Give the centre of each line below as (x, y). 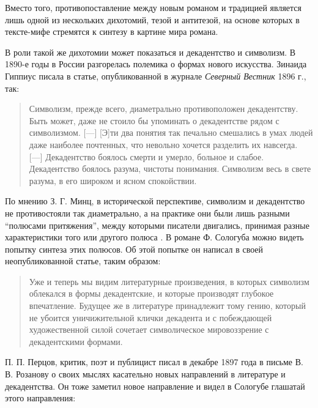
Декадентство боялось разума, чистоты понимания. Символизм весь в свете (170, 169)
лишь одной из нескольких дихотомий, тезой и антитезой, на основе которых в (152, 19)
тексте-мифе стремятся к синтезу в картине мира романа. (112, 32)
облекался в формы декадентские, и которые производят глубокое (151, 293)
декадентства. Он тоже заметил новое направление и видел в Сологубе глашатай (155, 386)
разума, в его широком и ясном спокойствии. (113, 180)
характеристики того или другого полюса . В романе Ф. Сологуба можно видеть (154, 237)
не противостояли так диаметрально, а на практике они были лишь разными (147, 213)
